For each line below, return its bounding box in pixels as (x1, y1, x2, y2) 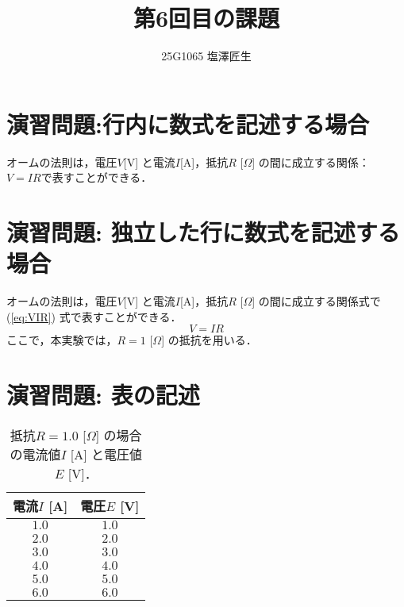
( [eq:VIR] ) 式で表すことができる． (6, 308, 182, 325)
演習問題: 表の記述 (6, 378, 200, 411)
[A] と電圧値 (70, 445, 142, 464)
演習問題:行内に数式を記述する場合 (6, 107, 369, 140)
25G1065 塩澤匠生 (161, 48, 252, 64)
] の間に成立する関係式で (252, 293, 381, 309)
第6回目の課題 (133, 2, 280, 34)
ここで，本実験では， (6, 332, 117, 348)
